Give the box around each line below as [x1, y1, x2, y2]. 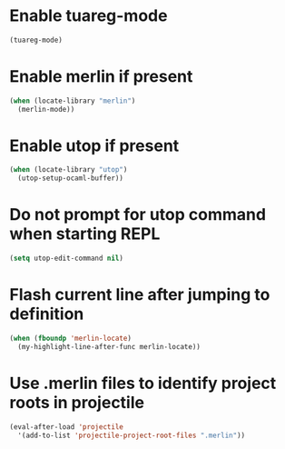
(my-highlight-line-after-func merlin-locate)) [17, 342, 201, 351]
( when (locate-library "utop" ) [9, 165, 128, 175]
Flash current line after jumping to [9, 284, 270, 305]
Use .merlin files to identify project [9, 373, 277, 394]
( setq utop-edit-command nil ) [9, 254, 124, 264]
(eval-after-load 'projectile [9, 422, 124, 432]
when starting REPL [9, 224, 161, 244]
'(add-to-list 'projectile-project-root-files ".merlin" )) [17, 431, 246, 440]
